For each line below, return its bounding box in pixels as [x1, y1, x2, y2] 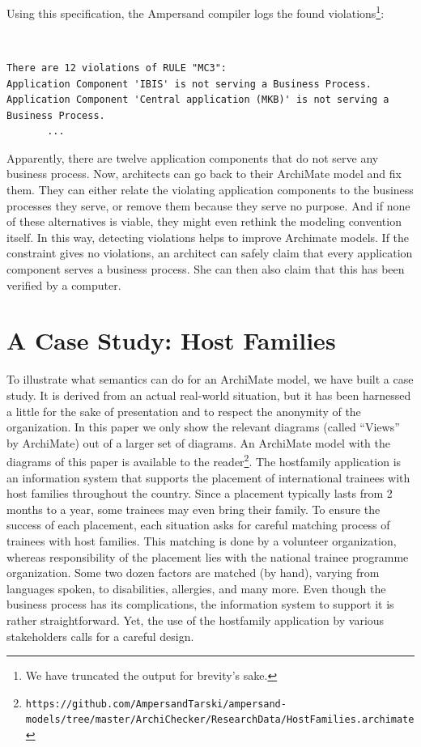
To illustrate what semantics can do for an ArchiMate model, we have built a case [6, 371, 414, 388]
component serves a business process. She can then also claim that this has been [6, 261, 405, 278]
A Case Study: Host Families [6, 324, 336, 357]
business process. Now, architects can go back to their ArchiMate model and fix [6, 165, 402, 182]
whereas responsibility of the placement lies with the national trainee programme [6, 548, 409, 565]
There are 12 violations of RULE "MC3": [6, 62, 228, 74]
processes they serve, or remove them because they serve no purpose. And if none [6, 197, 410, 214]
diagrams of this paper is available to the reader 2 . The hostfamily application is [6, 451, 402, 469]
